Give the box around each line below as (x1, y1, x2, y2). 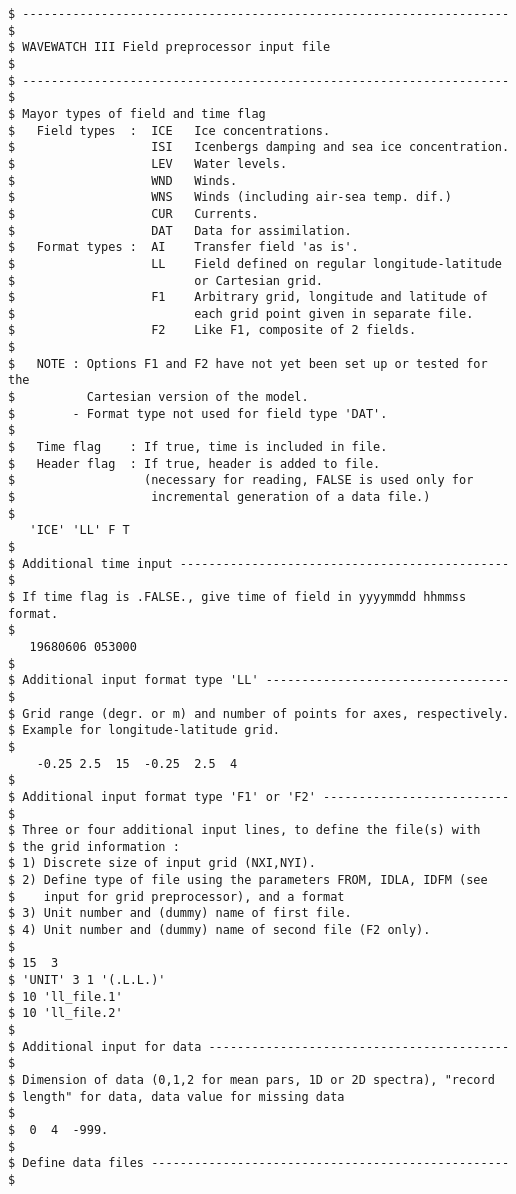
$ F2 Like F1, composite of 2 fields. (8, 323, 417, 338)
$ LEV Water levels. (8, 156, 288, 171)
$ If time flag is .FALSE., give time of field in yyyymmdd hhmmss (8, 589, 467, 604)
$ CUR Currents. (8, 206, 259, 221)
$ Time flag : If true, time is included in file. (8, 440, 388, 455)
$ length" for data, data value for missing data (8, 1089, 345, 1104)
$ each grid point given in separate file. (8, 306, 474, 321)
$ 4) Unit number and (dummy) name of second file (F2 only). (8, 923, 431, 938)
